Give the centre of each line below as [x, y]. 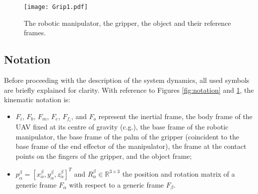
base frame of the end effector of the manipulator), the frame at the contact [131, 146]
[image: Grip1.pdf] [56, 7]
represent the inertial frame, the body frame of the [175, 116]
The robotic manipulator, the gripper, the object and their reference [128, 23]
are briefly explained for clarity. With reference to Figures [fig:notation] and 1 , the [129, 90]
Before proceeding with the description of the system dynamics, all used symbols [127, 80]
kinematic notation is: [37, 99]
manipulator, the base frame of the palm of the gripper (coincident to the [127, 136]
